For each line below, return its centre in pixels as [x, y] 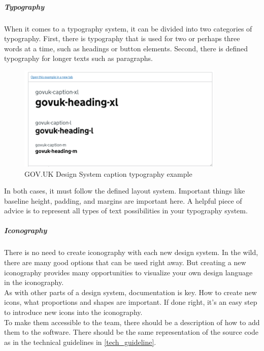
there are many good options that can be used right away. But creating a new [125, 262]
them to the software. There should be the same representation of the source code [131, 332]
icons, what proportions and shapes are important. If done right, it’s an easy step [131, 302]
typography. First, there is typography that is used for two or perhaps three [122, 38]
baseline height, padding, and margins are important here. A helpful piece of [123, 200]
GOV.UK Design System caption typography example [108, 173]
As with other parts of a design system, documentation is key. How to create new [130, 292]
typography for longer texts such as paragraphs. [78, 58]
